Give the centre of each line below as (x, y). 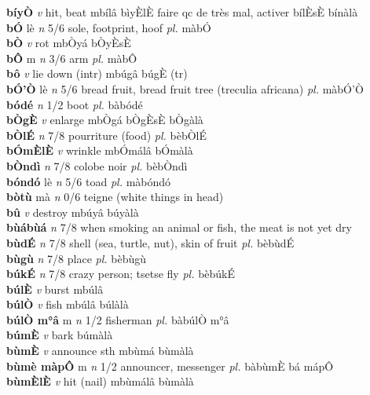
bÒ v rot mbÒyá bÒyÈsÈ (69, 43)
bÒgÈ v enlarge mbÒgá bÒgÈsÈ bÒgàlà (105, 120)
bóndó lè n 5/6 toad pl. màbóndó (89, 181)
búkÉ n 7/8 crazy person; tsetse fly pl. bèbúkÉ (121, 274)
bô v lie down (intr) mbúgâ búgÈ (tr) (97, 73)
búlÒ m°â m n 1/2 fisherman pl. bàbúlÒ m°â (118, 319)
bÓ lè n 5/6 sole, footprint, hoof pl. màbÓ (109, 27)
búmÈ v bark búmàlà (60, 335)
